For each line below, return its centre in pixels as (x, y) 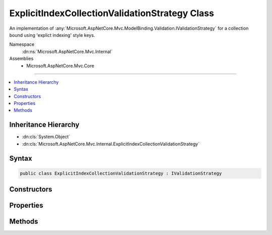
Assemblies (21, 58)
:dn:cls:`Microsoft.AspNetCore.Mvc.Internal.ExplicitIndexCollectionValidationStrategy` (111, 144)
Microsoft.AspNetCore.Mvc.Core (60, 66)
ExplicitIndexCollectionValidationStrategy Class (112, 13)
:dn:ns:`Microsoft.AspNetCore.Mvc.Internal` (67, 51)
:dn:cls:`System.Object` (46, 137)
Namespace (22, 44)
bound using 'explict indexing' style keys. (52, 35)
